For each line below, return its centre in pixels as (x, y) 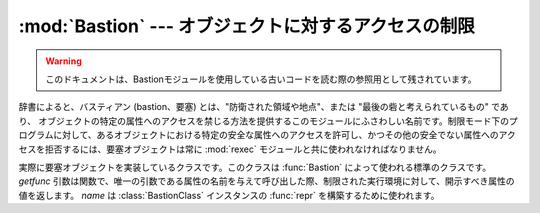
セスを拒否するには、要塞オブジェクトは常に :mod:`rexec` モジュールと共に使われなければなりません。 (230, 149)
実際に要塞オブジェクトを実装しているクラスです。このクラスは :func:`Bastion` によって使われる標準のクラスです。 (255, 167)
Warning (63, 61)
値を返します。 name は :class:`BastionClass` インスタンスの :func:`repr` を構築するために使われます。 (229, 195)
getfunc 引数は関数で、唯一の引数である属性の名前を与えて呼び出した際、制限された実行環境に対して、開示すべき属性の (266, 181)
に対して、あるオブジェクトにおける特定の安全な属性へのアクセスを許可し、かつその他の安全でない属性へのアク (285, 135)
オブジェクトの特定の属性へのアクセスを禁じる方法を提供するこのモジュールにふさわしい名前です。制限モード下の (274, 121)
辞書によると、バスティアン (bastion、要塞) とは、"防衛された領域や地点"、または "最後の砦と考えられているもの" (253, 107)
